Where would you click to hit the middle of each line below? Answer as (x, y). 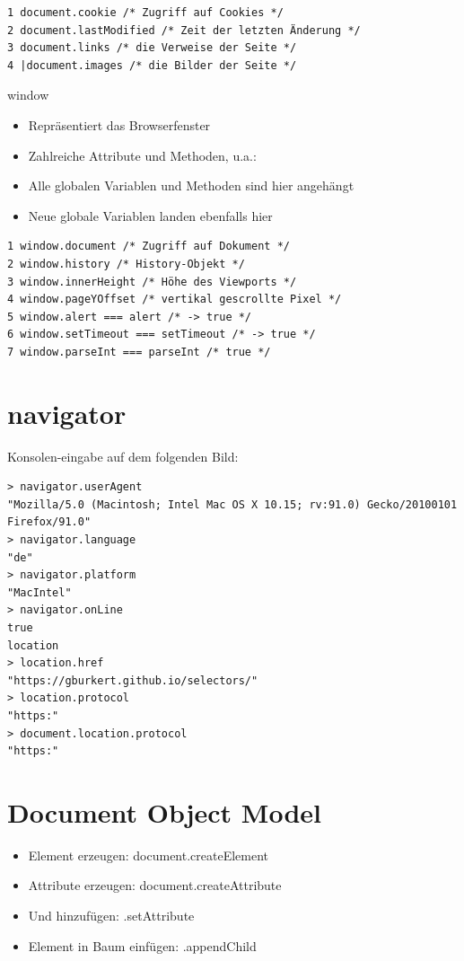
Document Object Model (164, 811)
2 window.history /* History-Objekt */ (126, 264)
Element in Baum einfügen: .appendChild (142, 945)
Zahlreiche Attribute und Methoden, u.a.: (142, 155)
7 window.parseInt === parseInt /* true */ (139, 352)
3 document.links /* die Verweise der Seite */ (152, 48)
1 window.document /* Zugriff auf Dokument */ (149, 247)
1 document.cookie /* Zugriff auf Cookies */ (145, 13)
